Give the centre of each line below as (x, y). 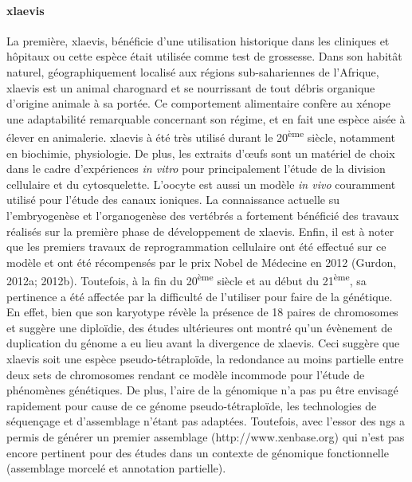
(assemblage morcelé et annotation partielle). (116, 468)
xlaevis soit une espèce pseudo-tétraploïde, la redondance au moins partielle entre (205, 358)
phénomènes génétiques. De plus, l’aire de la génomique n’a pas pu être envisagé (202, 390)
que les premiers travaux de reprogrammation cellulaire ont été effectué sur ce (196, 247)
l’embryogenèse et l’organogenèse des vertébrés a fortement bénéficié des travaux (203, 215)
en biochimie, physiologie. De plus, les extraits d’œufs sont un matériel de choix (201, 153)
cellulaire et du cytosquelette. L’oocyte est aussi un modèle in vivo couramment (201, 184)
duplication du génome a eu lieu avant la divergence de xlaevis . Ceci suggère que (203, 343)
